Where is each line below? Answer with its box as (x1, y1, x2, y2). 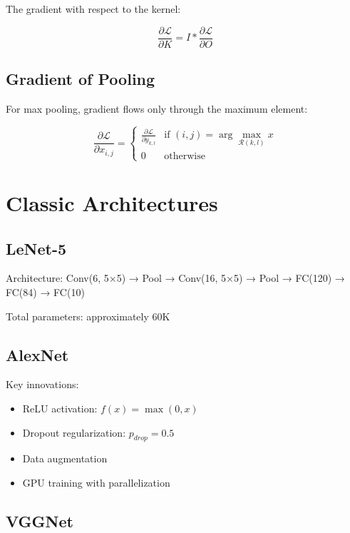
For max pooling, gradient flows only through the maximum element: (6, 101, 308, 116)
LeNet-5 (6, 237, 67, 259)
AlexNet (6, 343, 69, 365)
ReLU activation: (22, 400, 98, 415)
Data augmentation (22, 451, 108, 466)
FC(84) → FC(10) (6, 285, 85, 299)
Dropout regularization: (22, 425, 126, 440)
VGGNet (6, 509, 73, 532)
